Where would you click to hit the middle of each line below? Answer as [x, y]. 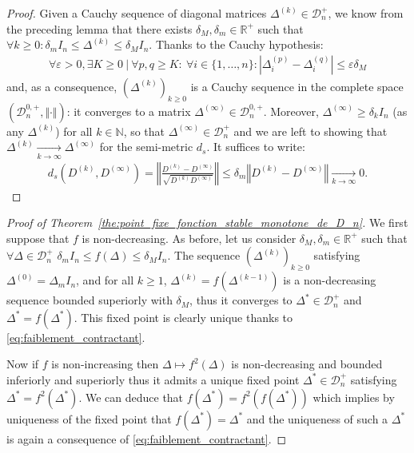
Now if [23, 364]
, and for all [105, 280]
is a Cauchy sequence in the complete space [297, 86]
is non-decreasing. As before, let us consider [189, 238]
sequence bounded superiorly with [90, 300]
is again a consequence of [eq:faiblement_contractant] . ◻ [147, 438]
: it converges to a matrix [129, 111]
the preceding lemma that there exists [100, 28]
